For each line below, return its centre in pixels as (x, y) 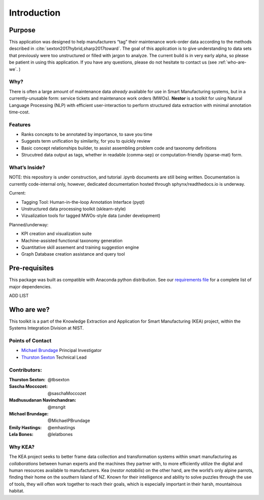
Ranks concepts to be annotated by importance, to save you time (87, 134)
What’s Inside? (27, 168)
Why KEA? (22, 447)
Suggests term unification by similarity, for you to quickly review (86, 141)
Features (20, 125)
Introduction (35, 13)
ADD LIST (19, 295)
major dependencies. (30, 286)
